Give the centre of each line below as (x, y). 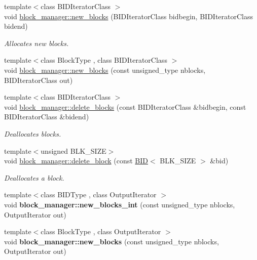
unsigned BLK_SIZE (74, 150)
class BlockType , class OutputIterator (101, 231)
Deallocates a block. (34, 177)
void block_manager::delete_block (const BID (76, 161)
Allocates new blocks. (36, 43)
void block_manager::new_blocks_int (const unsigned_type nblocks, (120, 204)
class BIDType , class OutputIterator (99, 194)
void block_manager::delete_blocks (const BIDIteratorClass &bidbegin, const (125, 106)
